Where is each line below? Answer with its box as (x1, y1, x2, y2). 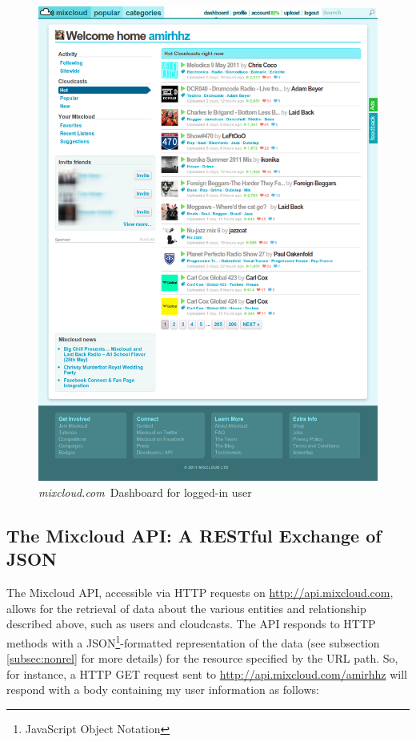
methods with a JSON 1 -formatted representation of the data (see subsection (6, 631, 380, 651)
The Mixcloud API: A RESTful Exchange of (6, 522, 382, 547)
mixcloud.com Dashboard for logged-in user (38, 483, 252, 500)
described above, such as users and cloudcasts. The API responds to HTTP (6, 615, 376, 632)
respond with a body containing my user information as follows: (6, 681, 319, 698)
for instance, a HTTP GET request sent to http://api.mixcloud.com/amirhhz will (6, 665, 407, 682)
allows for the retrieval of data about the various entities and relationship (6, 599, 366, 616)
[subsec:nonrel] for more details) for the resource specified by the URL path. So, (6, 650, 398, 667)
